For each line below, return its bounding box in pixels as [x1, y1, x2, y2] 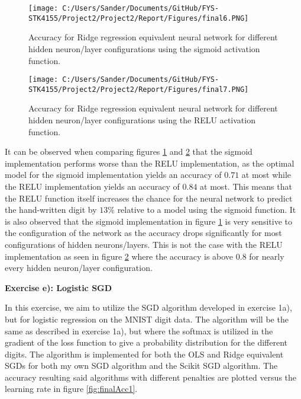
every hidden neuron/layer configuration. [5, 261, 153, 274]
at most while [241, 168, 292, 181]
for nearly [249, 250, 284, 262]
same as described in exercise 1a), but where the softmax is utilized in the [5, 324, 273, 337]
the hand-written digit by [5, 203, 97, 216]
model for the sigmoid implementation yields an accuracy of [5, 168, 222, 181]
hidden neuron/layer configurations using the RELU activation [28, 114, 255, 126]
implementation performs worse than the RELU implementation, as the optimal [5, 157, 294, 169]
